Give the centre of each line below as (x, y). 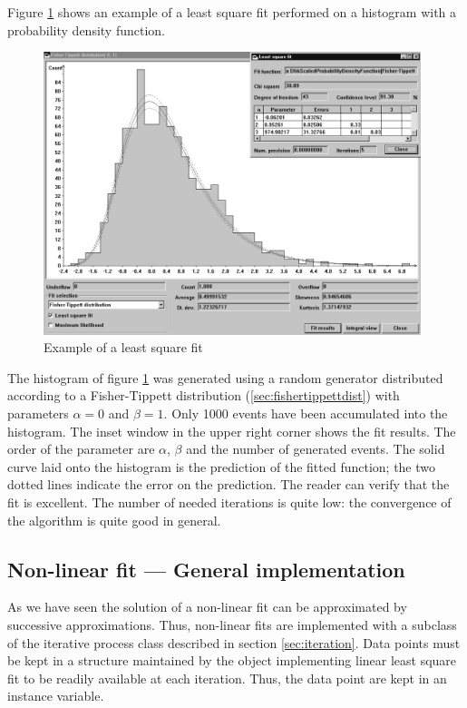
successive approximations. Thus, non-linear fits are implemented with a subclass (232, 624)
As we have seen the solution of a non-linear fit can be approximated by (207, 607)
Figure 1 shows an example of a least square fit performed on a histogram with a (232, 12)
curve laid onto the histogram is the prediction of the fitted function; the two (222, 466)
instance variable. (56, 696)
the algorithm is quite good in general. (114, 520)
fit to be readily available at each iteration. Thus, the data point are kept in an (227, 678)
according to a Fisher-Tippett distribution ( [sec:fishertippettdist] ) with (204, 395)
